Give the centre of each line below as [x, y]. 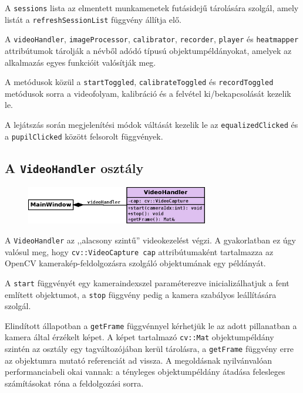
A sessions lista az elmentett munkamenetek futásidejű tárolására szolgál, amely [152, 8]
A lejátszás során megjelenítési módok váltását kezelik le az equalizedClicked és [151, 124]
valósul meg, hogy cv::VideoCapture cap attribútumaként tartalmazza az [139, 251]
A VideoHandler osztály [74, 167]
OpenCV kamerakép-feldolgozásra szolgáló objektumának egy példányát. [135, 263]
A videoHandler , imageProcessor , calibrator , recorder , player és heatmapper [152, 39]
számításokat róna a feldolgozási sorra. [74, 383]
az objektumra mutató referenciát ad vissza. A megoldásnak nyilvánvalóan [138, 360]
